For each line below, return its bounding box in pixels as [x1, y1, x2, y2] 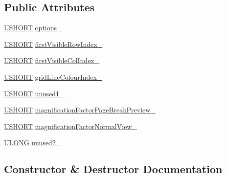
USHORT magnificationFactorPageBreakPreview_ [4, 105, 156, 115]
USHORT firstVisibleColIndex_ [4, 55, 100, 66]
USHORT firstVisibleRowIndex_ [4, 39, 103, 49]
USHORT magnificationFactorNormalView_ [4, 121, 137, 131]
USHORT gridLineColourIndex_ [4, 71, 102, 82]
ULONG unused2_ [4, 137, 61, 148]
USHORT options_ [4, 22, 62, 33]
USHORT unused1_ [4, 88, 65, 98]
